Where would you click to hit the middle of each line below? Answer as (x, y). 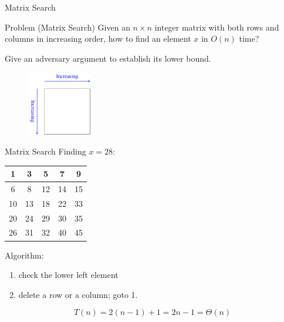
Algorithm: (24, 255)
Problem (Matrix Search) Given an (67, 27)
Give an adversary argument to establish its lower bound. (108, 58)
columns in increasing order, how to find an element (98, 38)
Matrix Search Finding (45, 151)
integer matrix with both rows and (217, 27)
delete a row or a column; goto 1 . (78, 294)
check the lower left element (68, 275)
